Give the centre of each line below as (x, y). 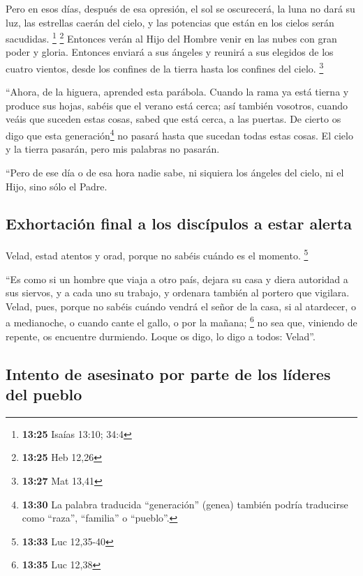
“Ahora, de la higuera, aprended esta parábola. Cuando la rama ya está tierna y (177, 92)
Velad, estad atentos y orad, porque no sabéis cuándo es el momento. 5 (157, 254)
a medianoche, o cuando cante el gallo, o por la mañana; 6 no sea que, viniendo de (181, 321)
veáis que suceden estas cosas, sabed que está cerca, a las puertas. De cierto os (173, 119)
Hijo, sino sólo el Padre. (57, 186)
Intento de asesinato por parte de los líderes (168, 373)
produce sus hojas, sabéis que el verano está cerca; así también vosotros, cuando (177, 105)
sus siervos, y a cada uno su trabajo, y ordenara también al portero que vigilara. (178, 293)
